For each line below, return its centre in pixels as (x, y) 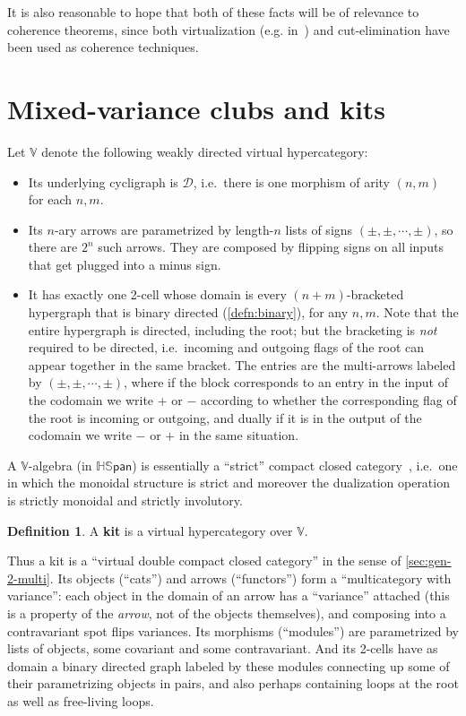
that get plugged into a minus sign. (125, 264)
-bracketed (375, 294)
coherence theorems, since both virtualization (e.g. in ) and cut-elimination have (229, 29)
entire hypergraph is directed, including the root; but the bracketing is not (233, 329)
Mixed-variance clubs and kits (197, 108)
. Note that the (417, 312)
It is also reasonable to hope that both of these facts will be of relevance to (213, 12)
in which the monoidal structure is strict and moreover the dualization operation (229, 483)
